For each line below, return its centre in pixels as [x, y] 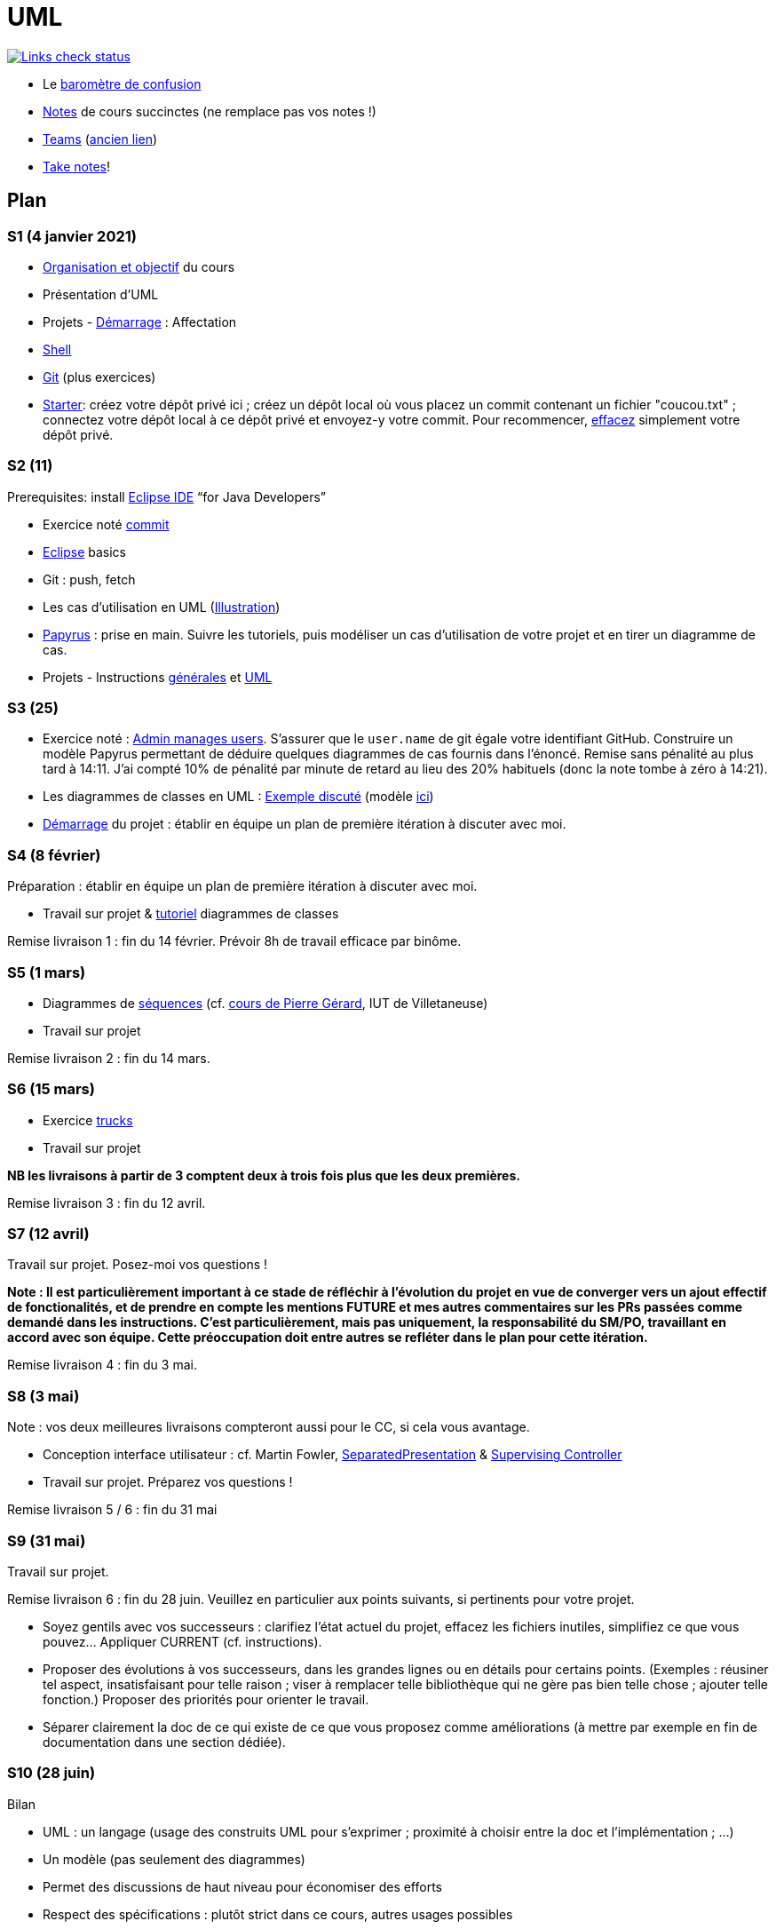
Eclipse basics [85, 552]
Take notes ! [77, 166]
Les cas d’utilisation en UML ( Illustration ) [162, 607]
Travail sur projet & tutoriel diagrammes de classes [191, 914]
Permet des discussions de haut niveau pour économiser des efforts [242, 1886]
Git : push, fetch [89, 579]
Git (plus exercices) [99, 377]
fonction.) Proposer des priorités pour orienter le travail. [206, 1699]
